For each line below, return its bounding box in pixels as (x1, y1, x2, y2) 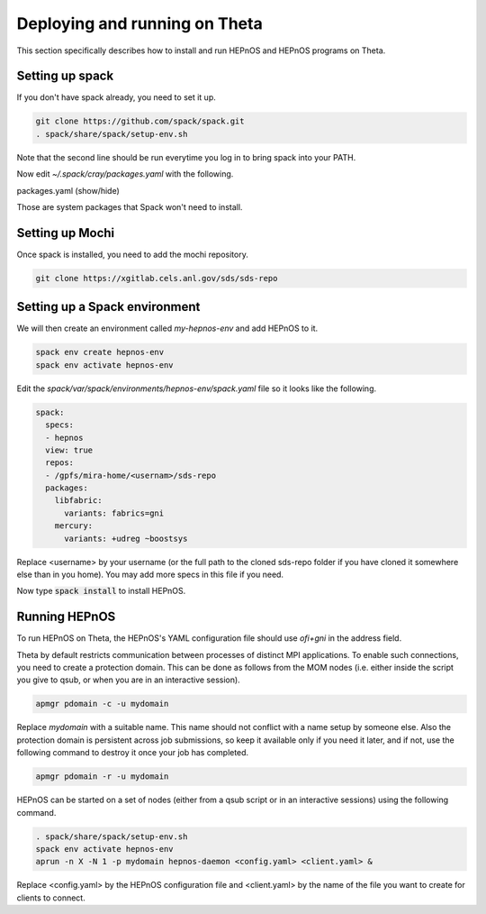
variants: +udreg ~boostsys (64, 533, 188, 544)
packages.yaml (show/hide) (16, 185, 121, 196)
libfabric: (54, 496, 103, 506)
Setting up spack (16, 69, 114, 84)
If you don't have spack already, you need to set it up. (16, 92, 216, 103)
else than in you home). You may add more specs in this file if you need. (16, 569, 283, 580)
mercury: (54, 521, 94, 531)
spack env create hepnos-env (35, 347, 165, 358)
